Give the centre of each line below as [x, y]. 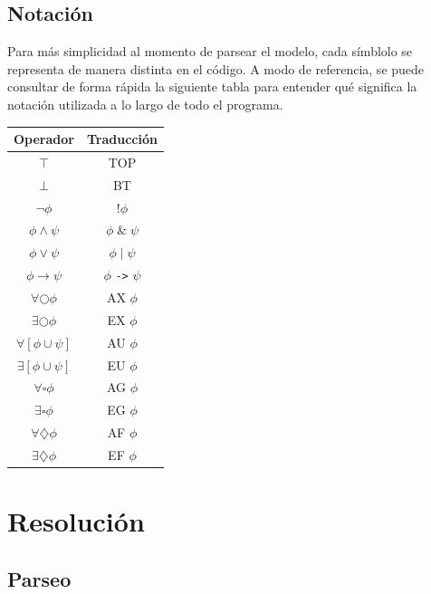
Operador [44, 139]
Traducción [122, 139]
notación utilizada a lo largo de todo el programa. [145, 104]
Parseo [39, 578]
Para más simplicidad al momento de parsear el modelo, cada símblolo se [210, 51]
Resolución [76, 521]
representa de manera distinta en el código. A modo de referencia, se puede [216, 68]
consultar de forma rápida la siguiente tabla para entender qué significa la [212, 86]
